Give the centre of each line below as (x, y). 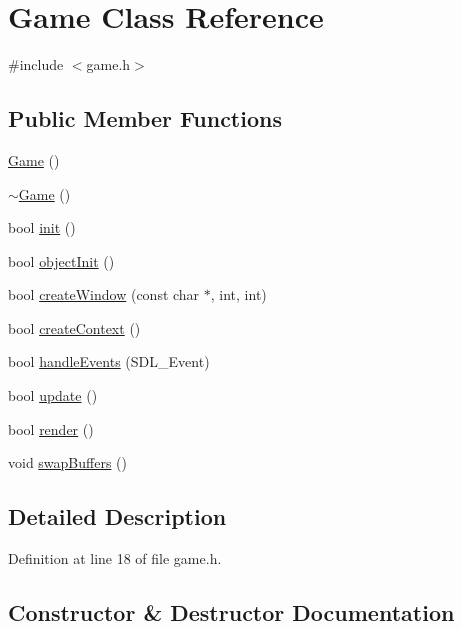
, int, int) (238, 294)
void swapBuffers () (67, 462)
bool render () (51, 428)
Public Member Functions (145, 118)
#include (36, 64)
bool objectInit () (61, 260)
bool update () (53, 395)
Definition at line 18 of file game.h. (115, 558)
